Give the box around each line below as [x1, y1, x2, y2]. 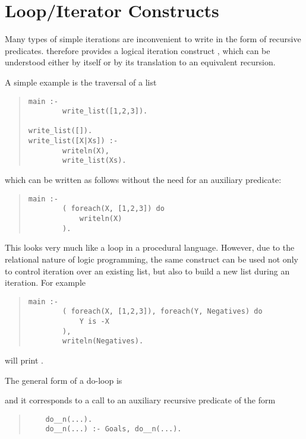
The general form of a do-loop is [5, 374, 122, 386]
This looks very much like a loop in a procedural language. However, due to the [5, 241, 295, 254]
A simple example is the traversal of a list [5, 75, 157, 88]
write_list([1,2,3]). [62, 107, 148, 116]
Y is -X [79, 317, 109, 326]
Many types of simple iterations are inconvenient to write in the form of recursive [5, 33, 301, 45]
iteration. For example [5, 276, 86, 289]
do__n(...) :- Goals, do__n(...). [45, 425, 182, 434]
